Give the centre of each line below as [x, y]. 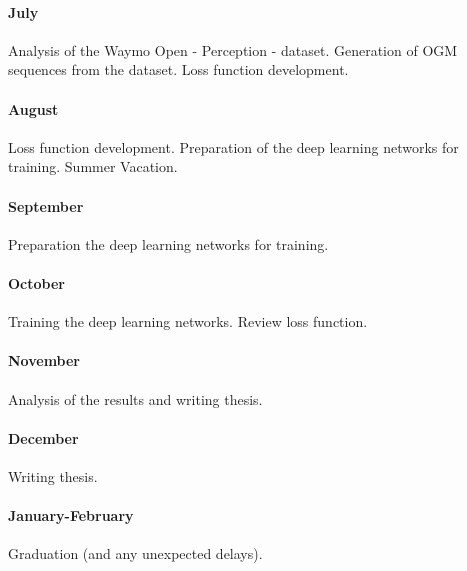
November [44, 360]
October [36, 282]
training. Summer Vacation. [93, 166]
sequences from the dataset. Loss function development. [178, 69]
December [43, 437]
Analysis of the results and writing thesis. [135, 398]
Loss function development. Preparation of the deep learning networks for [233, 146]
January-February [71, 515]
